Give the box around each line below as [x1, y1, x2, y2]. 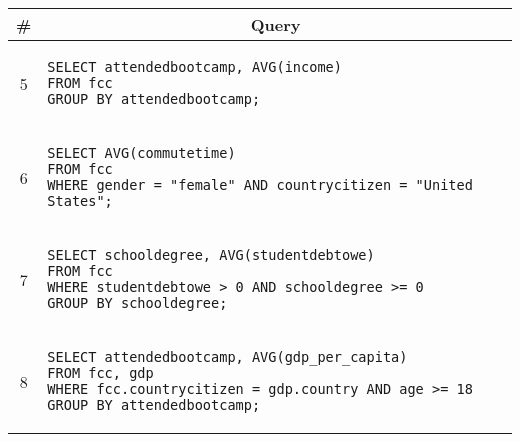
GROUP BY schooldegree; [47, 295, 228, 311]
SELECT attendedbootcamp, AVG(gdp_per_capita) [47, 349, 408, 365]
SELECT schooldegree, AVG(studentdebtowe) [47, 247, 375, 263]
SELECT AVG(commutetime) [47, 145, 236, 161]
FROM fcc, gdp [47, 365, 154, 381]
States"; [47, 193, 113, 209]
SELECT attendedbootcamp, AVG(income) [47, 59, 342, 75]
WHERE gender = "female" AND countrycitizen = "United [47, 177, 473, 193]
